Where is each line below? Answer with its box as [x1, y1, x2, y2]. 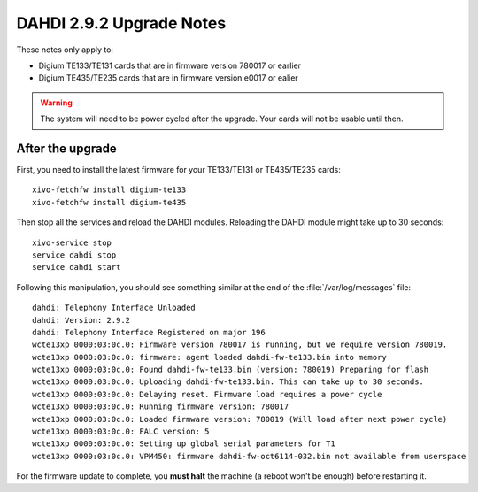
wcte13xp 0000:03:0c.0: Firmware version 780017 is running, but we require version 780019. [32, 340, 448, 350]
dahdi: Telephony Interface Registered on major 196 [32, 327, 266, 337]
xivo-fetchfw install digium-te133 [32, 185, 187, 195]
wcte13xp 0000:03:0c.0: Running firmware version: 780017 [32, 402, 289, 411]
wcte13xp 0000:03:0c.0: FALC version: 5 [32, 427, 210, 437]
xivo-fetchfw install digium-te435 [32, 197, 187, 207]
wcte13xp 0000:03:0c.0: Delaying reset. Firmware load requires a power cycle [32, 389, 382, 399]
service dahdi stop [32, 250, 117, 260]
